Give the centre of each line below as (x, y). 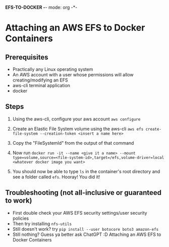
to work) (19, 201)
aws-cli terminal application (41, 85)
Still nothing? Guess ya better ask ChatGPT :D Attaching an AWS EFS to (87, 234)
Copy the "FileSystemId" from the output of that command (73, 143)
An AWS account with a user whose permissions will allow (73, 75)
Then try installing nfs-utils (42, 223)
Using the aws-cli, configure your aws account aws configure (76, 119)
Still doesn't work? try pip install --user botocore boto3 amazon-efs (86, 229)
